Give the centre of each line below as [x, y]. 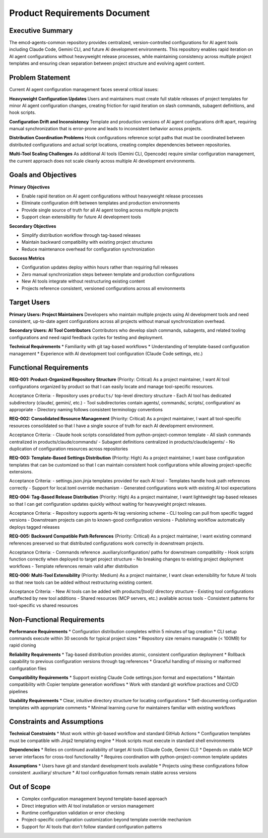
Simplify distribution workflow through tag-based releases [81, 235]
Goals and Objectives [43, 175]
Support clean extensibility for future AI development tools [81, 217]
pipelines [19, 691]
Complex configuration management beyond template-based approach [94, 799]
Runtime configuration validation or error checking [73, 813]
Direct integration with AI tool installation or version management [88, 806]
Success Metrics [27, 258]
